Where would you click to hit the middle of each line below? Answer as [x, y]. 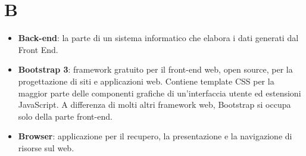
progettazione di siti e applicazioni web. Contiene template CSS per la [146, 81]
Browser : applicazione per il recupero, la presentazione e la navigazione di [155, 136]
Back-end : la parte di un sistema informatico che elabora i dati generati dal [158, 38]
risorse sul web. [46, 147]
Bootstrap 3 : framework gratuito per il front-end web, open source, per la [155, 69]
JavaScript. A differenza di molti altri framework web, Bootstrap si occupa [154, 104]
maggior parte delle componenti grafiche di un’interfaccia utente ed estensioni [160, 93]
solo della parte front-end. [65, 116]
